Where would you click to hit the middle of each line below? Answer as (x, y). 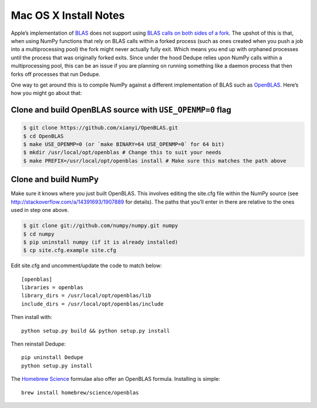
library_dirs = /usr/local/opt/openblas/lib (87, 296)
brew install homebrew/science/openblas (80, 392)
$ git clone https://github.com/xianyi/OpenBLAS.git (101, 128)
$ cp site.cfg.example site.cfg (70, 251)
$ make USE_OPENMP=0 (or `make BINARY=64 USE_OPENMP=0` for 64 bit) (124, 145)
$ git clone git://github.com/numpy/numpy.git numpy (101, 226)
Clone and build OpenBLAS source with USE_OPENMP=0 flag (121, 110)
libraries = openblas (52, 288)
